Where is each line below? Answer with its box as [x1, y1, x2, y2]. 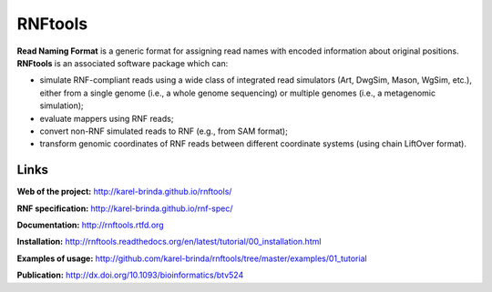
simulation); [39, 100, 84, 111]
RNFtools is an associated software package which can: [16, 57, 229, 68]
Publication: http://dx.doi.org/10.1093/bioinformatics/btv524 [16, 269, 244, 281]
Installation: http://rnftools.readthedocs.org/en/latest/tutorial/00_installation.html [16, 237, 322, 247]
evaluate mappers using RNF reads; [39, 113, 174, 124]
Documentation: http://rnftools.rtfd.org [16, 219, 164, 230]
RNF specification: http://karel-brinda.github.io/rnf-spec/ [16, 203, 233, 214]
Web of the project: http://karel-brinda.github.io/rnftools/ [16, 186, 232, 197]
